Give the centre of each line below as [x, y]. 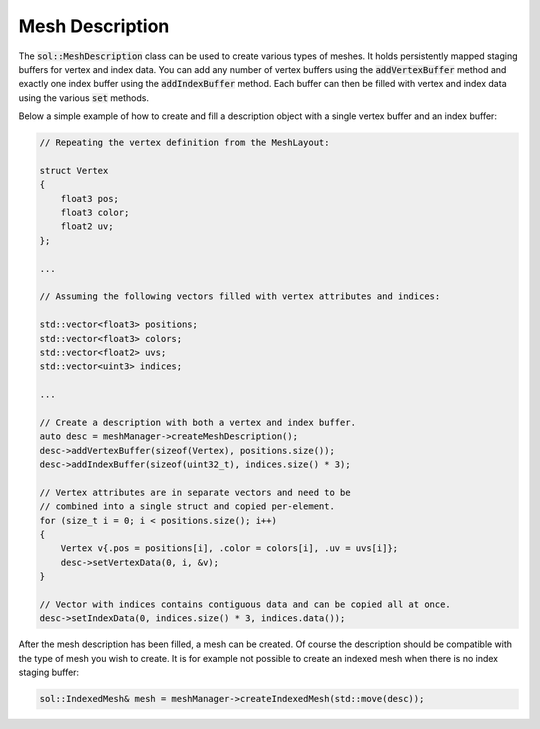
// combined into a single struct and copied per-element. [187, 506]
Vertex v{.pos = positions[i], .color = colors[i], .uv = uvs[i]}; [229, 548]
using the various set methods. [84, 97]
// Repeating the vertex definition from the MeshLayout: [184, 143]
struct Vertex [74, 170]
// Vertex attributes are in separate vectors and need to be [195, 492]
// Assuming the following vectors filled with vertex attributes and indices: [240, 296]
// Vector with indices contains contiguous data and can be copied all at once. [245, 604]
